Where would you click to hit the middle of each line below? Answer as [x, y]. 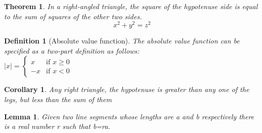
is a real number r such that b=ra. [57, 126]
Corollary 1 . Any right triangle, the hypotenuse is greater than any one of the [127, 89]
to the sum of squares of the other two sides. [73, 16]
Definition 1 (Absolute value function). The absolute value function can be [122, 41]
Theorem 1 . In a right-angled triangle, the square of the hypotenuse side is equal [131, 6]
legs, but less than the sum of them [58, 99]
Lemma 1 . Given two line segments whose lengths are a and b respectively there [129, 116]
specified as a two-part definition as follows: [72, 50]
